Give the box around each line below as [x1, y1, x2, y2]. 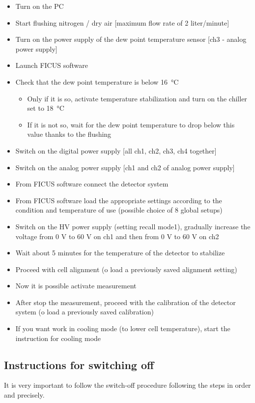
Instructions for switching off [4, 357, 154, 372]
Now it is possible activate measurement [15, 280, 137, 291]
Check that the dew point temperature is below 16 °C [15, 76, 179, 87]
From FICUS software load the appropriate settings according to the [15, 195, 222, 205]
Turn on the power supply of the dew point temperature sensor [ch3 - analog [15, 34, 247, 44]
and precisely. [4, 390, 45, 400]
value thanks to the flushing [27, 129, 112, 139]
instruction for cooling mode [15, 333, 101, 343]
